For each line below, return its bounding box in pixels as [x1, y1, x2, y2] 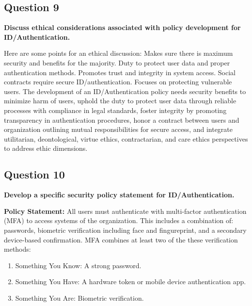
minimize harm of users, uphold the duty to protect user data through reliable [4, 96, 236, 106]
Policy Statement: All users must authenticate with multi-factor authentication [4, 206, 247, 216]
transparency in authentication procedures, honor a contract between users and [4, 114, 239, 125]
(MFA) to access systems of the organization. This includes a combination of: [4, 215, 234, 225]
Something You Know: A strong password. [15, 260, 142, 270]
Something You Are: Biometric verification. [15, 292, 144, 303]
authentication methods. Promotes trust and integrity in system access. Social [4, 67, 236, 77]
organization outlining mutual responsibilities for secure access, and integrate [4, 124, 233, 134]
